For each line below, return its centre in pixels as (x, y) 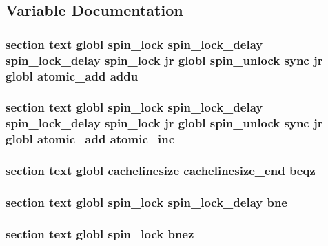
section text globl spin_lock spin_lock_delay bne (146, 202)
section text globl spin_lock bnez (100, 233)
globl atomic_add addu (72, 75)
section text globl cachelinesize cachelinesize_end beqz (161, 171)
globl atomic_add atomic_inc (90, 139)
